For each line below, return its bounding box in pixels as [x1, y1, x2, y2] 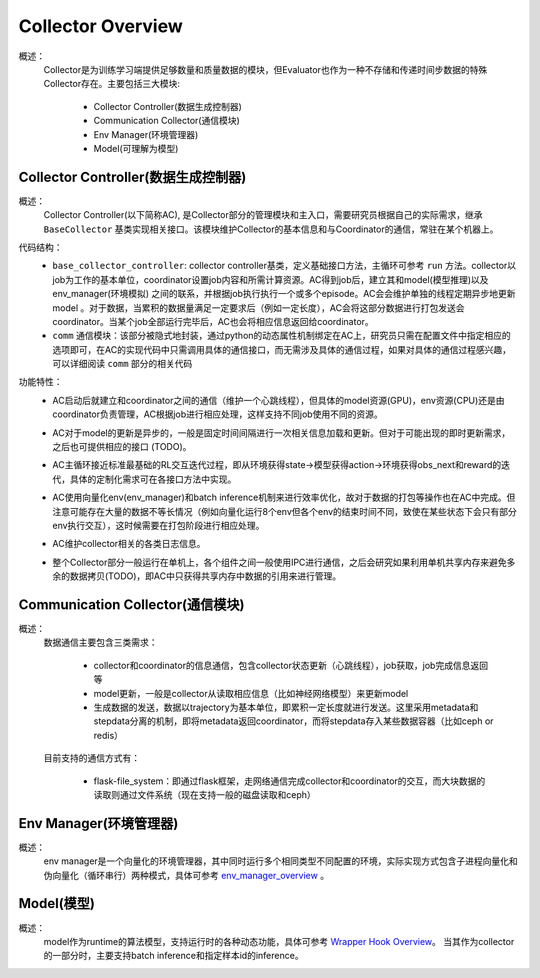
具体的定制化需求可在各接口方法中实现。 [69, 473, 237, 485]
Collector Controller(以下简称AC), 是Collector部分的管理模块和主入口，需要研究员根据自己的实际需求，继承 [43, 209, 483, 221]
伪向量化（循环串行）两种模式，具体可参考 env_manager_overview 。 [43, 869, 330, 881]
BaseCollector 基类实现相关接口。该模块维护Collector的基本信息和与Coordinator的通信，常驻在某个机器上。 [43, 223, 499, 235]
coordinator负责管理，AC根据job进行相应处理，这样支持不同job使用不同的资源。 [52, 408, 384, 420]
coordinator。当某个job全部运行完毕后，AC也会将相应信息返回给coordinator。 [52, 315, 374, 327]
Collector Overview [18, 15, 184, 37]
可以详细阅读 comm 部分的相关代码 [52, 358, 193, 370]
